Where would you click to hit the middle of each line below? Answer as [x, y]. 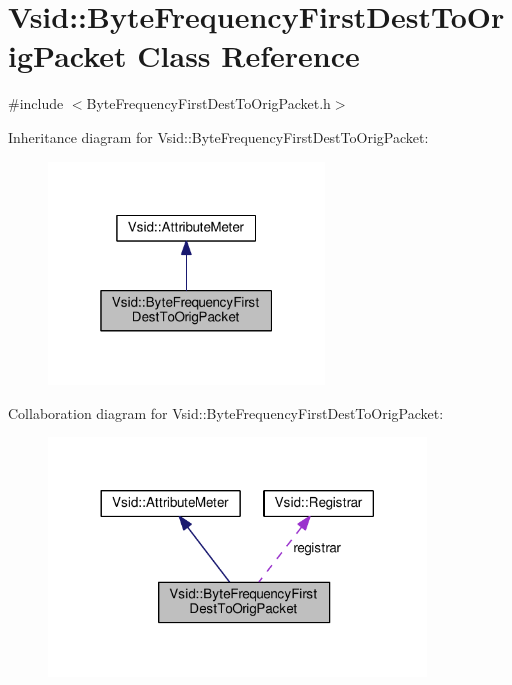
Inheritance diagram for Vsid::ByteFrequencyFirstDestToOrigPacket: [218, 136]
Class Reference [248, 55]
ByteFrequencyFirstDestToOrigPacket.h [208, 103]
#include [36, 103]
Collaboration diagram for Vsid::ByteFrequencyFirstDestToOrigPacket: [226, 412]
